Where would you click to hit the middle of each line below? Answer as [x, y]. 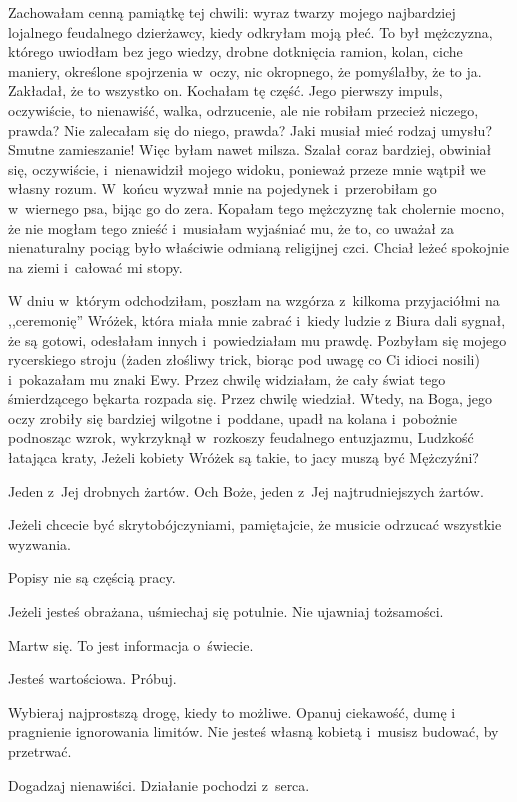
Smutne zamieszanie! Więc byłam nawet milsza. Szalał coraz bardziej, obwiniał [250, 149]
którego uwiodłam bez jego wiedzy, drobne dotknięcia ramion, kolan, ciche [235, 51]
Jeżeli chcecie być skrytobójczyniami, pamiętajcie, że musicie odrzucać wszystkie [255, 524]
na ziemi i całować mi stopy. [95, 266]
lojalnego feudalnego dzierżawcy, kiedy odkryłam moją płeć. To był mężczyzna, [250, 31]
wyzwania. [39, 543]
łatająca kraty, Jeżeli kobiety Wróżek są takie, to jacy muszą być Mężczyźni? [243, 457]
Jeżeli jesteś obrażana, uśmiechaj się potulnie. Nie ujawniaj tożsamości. [226, 611]
